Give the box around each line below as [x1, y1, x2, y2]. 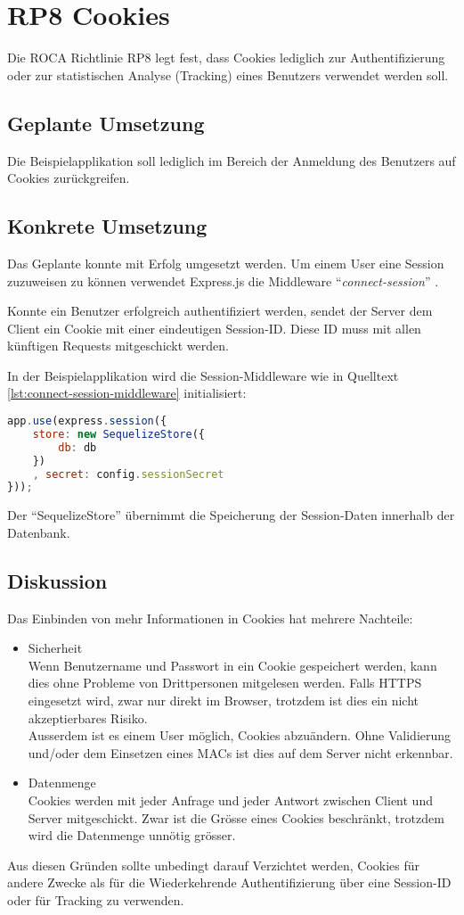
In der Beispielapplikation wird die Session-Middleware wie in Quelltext [7, 366, 399, 384]
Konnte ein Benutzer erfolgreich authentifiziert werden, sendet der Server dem [7, 301, 433, 320]
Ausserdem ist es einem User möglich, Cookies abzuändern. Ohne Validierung [28, 726, 452, 745]
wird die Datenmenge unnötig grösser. [28, 826, 236, 845]
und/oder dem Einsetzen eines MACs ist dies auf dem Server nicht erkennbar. [28, 743, 453, 762]
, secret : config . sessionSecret [32, 467, 224, 481]
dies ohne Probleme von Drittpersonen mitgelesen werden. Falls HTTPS [28, 673, 422, 692]
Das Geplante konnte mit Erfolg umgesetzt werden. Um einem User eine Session [7, 253, 444, 272]
